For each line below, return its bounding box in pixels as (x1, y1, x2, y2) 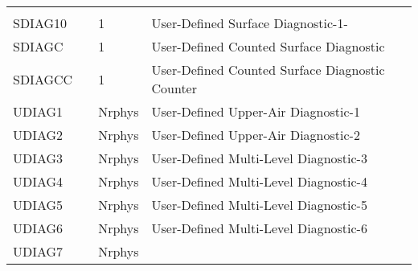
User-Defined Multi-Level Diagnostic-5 (151, 195, 367, 214)
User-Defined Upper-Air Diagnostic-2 (151, 125, 360, 144)
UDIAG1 (13, 102, 64, 121)
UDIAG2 (13, 125, 64, 144)
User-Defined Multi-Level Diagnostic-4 (151, 172, 367, 191)
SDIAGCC (13, 69, 73, 88)
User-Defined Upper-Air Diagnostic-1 (151, 102, 360, 121)
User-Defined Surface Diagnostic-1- (151, 14, 348, 32)
